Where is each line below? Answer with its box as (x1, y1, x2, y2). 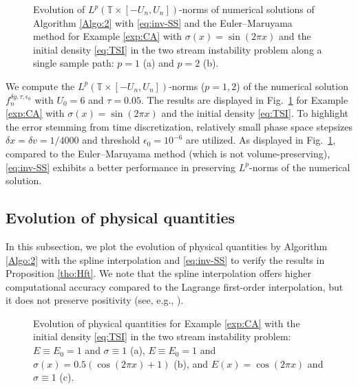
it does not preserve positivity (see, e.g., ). (6, 293, 184, 307)
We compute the (6, 78, 75, 93)
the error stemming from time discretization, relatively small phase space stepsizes (6, 119, 352, 133)
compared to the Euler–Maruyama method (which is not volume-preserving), (6, 146, 330, 160)
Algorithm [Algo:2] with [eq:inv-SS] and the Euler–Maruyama (33, 15, 293, 30)
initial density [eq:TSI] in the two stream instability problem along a (33, 42, 322, 56)
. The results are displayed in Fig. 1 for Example (140, 92, 348, 107)
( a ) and (143, 56, 174, 70)
